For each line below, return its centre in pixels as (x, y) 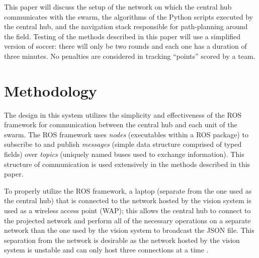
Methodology (51, 90)
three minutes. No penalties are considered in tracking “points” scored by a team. (130, 56)
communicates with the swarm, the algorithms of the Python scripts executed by (128, 16)
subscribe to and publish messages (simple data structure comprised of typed (123, 144)
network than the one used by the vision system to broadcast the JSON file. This (129, 230)
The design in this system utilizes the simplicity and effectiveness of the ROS (123, 114)
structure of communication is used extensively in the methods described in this (127, 164)
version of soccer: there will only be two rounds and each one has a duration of (125, 46)
